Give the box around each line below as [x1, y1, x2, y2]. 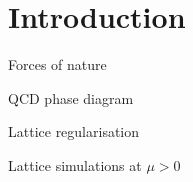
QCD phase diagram [8, 87, 134, 108]
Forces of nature [8, 54, 107, 75]
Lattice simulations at [8, 154, 142, 175]
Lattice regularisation [8, 121, 140, 142]
